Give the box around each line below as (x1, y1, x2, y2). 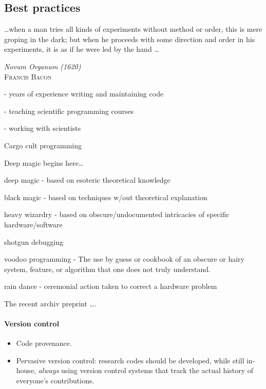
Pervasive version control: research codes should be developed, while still (16, 355, 244, 365)
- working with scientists (4, 123, 81, 133)
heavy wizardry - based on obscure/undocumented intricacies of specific (4, 209, 230, 220)
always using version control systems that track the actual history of (38, 365, 253, 376)
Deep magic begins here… (4, 157, 84, 168)
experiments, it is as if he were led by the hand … (4, 44, 159, 54)
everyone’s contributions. (16, 375, 94, 386)
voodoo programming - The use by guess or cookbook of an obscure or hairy (4, 254, 244, 264)
